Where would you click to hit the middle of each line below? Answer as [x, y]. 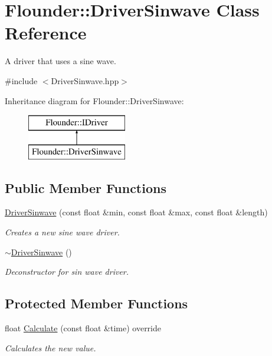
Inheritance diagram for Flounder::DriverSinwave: [94, 100]
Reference [46, 33]
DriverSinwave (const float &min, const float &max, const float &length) [136, 212]
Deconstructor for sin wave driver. [67, 272]
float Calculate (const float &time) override [83, 328]
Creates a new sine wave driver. [62, 232]
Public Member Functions [86, 187]
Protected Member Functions [96, 303]
